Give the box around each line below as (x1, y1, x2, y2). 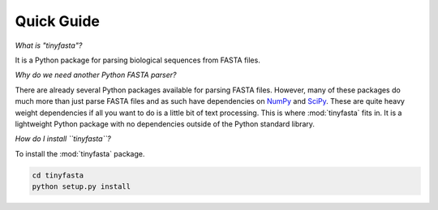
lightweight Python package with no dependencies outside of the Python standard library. (15, 118, 316, 129)
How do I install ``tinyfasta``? (15, 134, 111, 144)
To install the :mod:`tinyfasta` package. (15, 148, 145, 158)
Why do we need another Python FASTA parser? (15, 70, 177, 80)
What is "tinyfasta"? (15, 41, 83, 50)
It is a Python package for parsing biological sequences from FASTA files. (15, 55, 261, 65)
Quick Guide (15, 12, 101, 30)
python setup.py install (32, 182, 131, 191)
